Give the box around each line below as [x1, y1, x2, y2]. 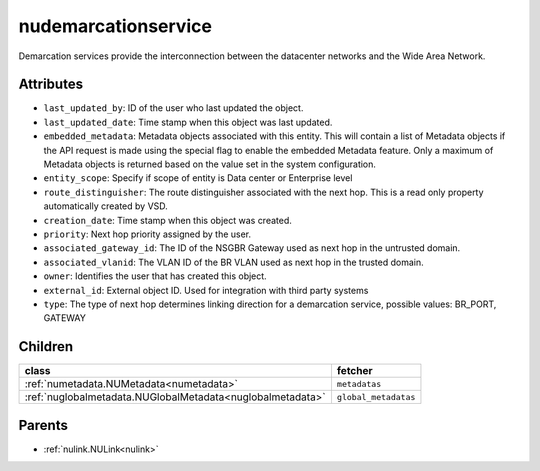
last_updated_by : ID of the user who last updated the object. [43, 102, 304, 114]
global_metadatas [336, 391, 416, 402]
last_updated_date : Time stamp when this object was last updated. [43, 116, 333, 128]
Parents [18, 416, 69, 434]
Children [18, 338, 74, 355]
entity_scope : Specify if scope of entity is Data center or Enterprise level [43, 172, 353, 184]
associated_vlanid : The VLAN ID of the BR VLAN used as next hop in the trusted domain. [43, 256, 424, 268]
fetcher [336, 364, 374, 378]
